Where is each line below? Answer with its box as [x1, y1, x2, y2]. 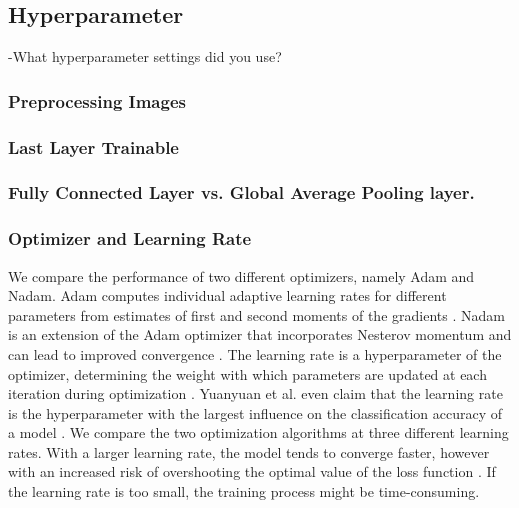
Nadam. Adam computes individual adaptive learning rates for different [8, 285, 447, 306]
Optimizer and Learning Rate [8, 226, 252, 251]
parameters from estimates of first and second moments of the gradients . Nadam [8, 304, 505, 325]
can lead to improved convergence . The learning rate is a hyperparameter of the [8, 343, 502, 364]
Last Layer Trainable [8, 134, 179, 159]
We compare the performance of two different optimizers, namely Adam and [8, 265, 475, 286]
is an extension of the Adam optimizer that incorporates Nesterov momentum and [8, 324, 512, 345]
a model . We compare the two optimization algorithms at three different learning [8, 422, 509, 443]
